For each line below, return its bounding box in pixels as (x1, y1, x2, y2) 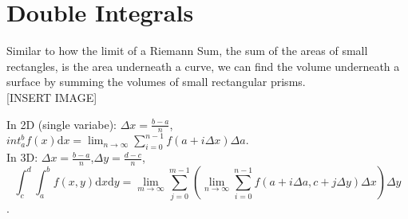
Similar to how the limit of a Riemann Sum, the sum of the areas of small (6, 42, 368, 59)
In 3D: (6, 149, 38, 166)
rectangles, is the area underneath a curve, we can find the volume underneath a (6, 57, 400, 74)
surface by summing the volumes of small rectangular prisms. (6, 73, 306, 90)
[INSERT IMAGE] (6, 88, 97, 105)
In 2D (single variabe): (6, 115, 117, 132)
